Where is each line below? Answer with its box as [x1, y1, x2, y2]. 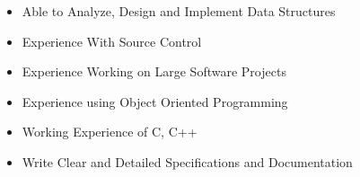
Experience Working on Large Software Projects [22, 62, 286, 81]
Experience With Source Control [22, 31, 202, 50]
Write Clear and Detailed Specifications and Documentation [22, 152, 353, 171]
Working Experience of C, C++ [22, 122, 198, 141]
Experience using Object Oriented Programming [22, 92, 288, 111]
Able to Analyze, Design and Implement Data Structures [22, 2, 336, 20]
